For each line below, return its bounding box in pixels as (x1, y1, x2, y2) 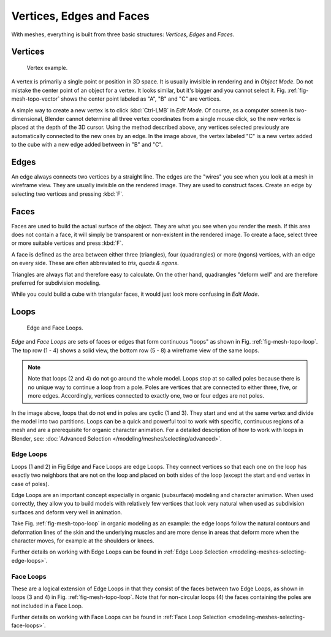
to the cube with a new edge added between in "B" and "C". (11, 141, 163, 149)
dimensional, (11, 115, 44, 122)
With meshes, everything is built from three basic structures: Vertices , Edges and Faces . (11, 31, 235, 38)
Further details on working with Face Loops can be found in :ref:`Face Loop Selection (11, 614, 227, 621)
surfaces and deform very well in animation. (11, 508, 123, 515)
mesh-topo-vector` (11, 95, 60, 102)
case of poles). (11, 480, 50, 487)
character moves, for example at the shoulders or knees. (11, 537, 154, 544)
